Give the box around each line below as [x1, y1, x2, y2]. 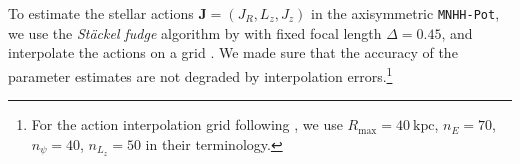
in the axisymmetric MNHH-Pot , [311, 3, 500, 23]
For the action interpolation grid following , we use [31, 114, 343, 135]
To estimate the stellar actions [8, 3, 194, 23]
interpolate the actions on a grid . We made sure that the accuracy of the [8, 42, 458, 63]
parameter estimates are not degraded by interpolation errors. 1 [8, 62, 393, 86]
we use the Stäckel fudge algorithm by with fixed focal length [8, 22, 382, 43]
